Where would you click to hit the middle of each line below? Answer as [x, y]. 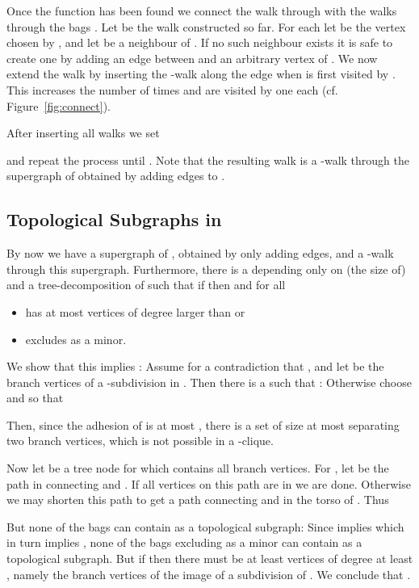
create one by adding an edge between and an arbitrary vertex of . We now [192, 58]
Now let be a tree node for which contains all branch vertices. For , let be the [198, 468]
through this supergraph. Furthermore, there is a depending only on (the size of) [206, 269]
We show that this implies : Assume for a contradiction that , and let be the [195, 366]
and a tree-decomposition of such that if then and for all [146, 285]
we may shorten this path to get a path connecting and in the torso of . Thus [198, 500]
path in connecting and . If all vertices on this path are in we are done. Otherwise [209, 483]
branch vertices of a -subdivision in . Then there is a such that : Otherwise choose [209, 382]
